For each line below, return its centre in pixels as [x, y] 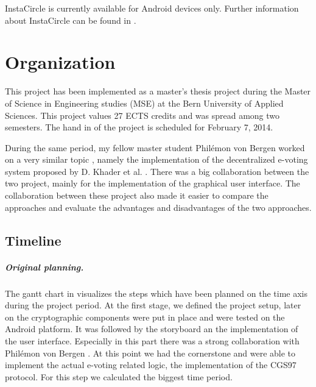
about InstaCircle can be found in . [71, 20]
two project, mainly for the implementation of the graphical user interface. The [153, 183]
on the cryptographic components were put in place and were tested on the [145, 317]
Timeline [33, 240]
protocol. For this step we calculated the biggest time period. [119, 376]
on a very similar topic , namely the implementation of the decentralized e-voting [156, 159]
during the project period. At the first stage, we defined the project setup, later [153, 305]
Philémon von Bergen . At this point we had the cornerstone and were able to [150, 353]
